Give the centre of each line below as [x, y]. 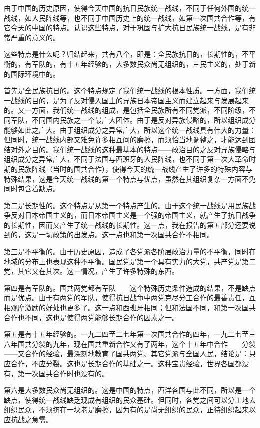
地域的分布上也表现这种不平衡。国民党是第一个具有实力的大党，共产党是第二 [130, 261]
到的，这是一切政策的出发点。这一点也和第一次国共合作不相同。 [109, 235]
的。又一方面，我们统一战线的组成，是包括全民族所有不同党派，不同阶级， [126, 110]
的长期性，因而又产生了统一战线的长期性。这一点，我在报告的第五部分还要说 [130, 225]
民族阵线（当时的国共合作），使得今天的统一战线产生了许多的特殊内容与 [135, 168]
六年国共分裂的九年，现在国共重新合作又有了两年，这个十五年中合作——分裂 [130, 344]
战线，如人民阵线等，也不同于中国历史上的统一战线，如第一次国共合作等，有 [130, 17]
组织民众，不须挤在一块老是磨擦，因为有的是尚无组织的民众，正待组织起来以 [130, 410]
